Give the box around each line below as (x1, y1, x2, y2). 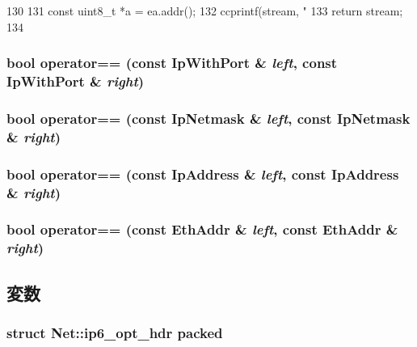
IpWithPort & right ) (6, 71, 145, 91)
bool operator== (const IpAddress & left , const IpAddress (6, 163, 399, 184)
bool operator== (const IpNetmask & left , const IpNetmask (6, 108, 411, 128)
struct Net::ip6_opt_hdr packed (6, 322, 223, 342)
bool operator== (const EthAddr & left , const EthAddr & (6, 219, 398, 239)
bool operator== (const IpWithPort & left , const (6, 53, 338, 73)
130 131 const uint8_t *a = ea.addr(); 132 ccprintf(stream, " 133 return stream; (6, 2, 403, 19)
